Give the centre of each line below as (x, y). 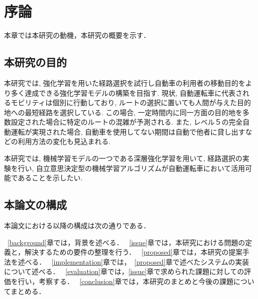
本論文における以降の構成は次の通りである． (77, 225)
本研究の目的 (35, 62)
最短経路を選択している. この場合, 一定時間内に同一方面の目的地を (133, 112)
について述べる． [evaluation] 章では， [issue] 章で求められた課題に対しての (124, 271)
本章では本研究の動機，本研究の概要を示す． (77, 35)
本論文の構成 (35, 205)
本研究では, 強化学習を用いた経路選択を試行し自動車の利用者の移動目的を (125, 82)
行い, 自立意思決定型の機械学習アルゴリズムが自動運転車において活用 (131, 168)
